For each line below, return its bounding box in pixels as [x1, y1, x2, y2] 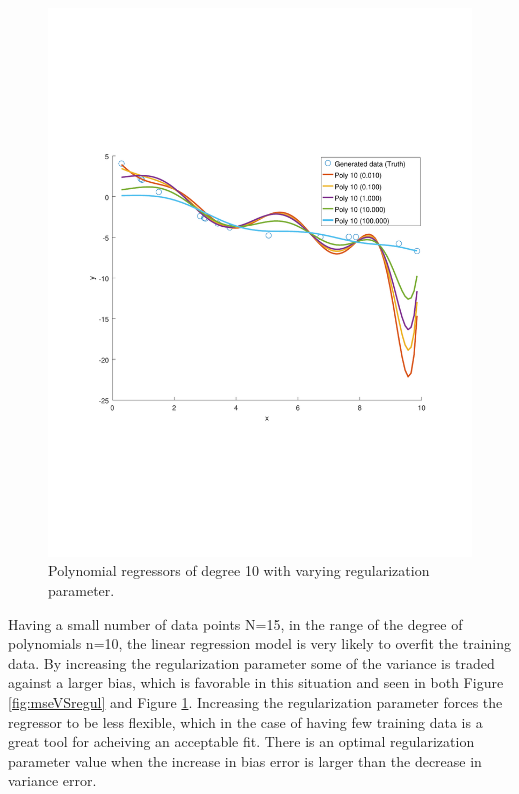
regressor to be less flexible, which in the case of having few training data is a [8, 711, 483, 732]
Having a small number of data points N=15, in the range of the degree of [8, 613, 463, 634]
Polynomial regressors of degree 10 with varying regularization [48, 560, 430, 581]
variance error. [8, 770, 97, 791]
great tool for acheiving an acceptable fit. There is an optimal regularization [8, 731, 475, 752]
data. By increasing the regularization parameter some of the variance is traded [8, 652, 495, 673]
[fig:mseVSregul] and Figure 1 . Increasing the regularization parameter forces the [8, 692, 503, 713]
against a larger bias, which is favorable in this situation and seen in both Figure [8, 672, 504, 693]
